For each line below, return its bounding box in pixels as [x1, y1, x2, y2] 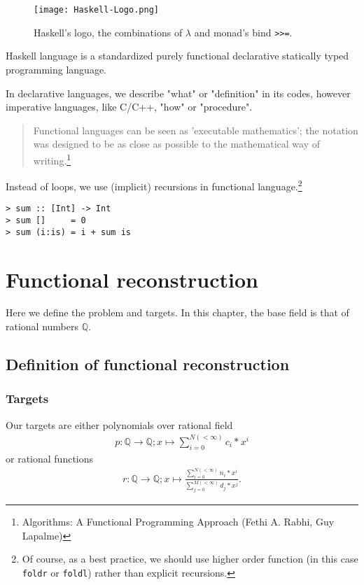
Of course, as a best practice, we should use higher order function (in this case [22, 551, 358, 566]
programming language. [6, 62, 106, 76]
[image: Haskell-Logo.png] [34, 5, 159, 15]
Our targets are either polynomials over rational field [6, 417, 233, 432]
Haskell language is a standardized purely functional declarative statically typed [6, 48, 349, 63]
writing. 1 [33, 150, 71, 167]
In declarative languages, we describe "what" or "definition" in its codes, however [6, 85, 351, 100]
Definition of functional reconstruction [6, 353, 290, 375]
